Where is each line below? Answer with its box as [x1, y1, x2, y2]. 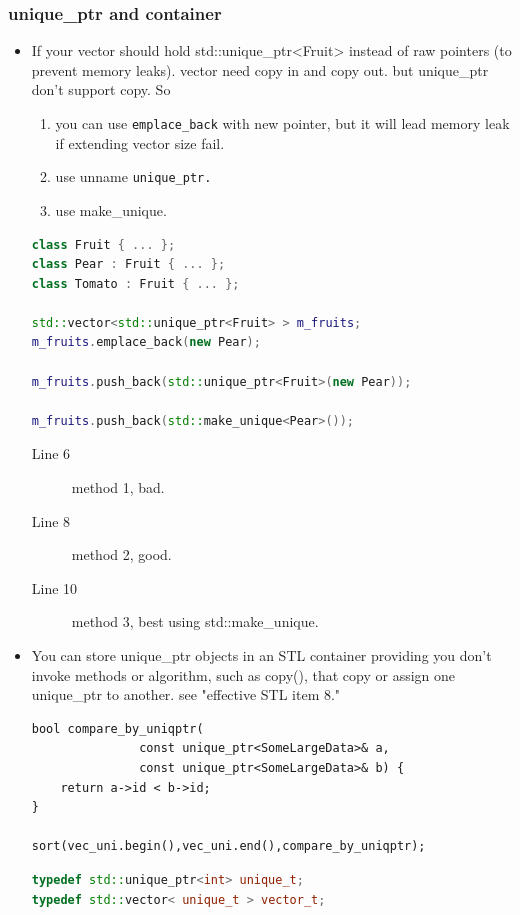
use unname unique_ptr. [55, 166, 212, 187]
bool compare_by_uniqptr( [31, 721, 204, 736]
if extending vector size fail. [55, 132, 225, 153]
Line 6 [31, 443, 71, 464]
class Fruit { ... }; [31, 237, 176, 252]
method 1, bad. [71, 477, 165, 498]
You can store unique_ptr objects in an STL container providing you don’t [31, 645, 492, 665]
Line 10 [31, 577, 78, 598]
